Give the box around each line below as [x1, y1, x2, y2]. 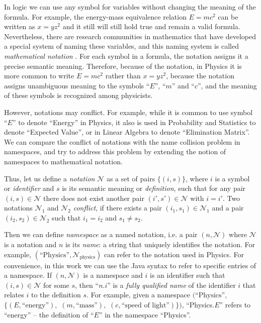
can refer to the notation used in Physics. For [104, 249, 244, 259]
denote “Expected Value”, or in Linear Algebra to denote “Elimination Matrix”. [4, 127, 250, 137]
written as [4, 21, 35, 32]
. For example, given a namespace [86, 289, 190, 300]
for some [43, 279, 69, 290]
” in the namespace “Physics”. [99, 309, 191, 319]
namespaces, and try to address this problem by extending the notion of [4, 146, 226, 157]
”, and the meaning [198, 80, 257, 90]
